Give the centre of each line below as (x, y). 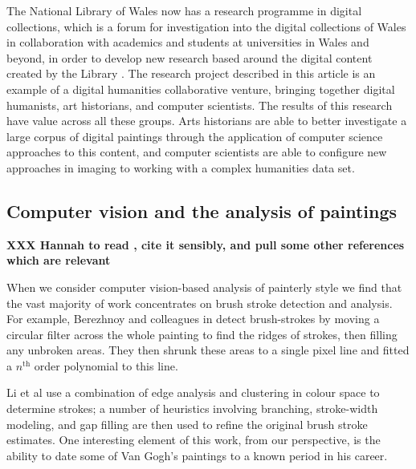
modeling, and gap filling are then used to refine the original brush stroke (187, 424)
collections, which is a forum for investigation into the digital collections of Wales (206, 26)
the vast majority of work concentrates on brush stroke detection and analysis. (200, 303)
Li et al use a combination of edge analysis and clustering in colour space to (193, 392)
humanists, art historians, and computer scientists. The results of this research (200, 105)
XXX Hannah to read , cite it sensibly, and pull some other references (206, 244)
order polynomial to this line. (106, 365)
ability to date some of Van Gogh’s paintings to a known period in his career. (197, 455)
